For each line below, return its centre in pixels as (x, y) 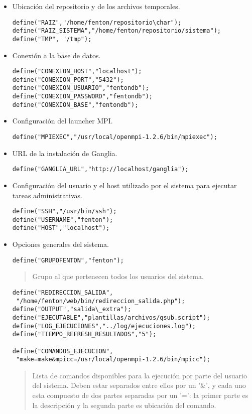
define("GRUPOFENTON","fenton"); (68, 260)
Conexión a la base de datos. (56, 55)
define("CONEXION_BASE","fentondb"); (75, 105)
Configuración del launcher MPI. (62, 121)
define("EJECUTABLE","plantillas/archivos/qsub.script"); (111, 317)
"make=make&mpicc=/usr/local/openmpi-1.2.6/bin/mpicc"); (113, 360)
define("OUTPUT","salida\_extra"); (72, 309)
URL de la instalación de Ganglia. (65, 153)
